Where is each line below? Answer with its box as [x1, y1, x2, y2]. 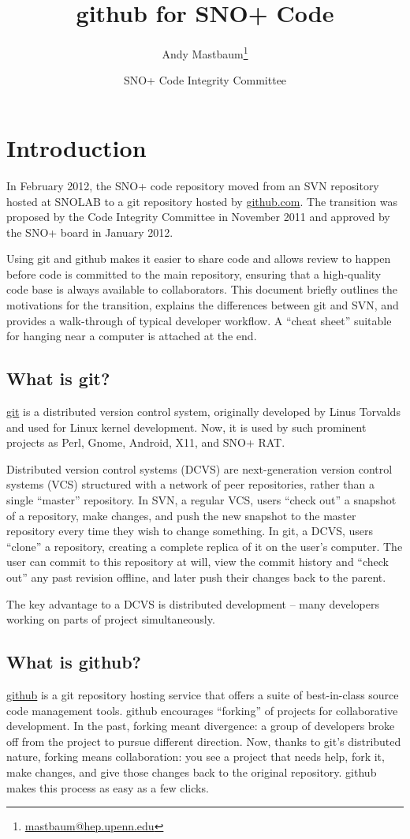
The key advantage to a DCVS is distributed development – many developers [6, 595, 379, 612]
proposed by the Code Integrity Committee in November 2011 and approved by [6, 208, 390, 225]
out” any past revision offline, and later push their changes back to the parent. [6, 568, 386, 585]
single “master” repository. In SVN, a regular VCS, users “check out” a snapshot [6, 492, 397, 508]
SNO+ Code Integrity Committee [123, 72, 287, 88]
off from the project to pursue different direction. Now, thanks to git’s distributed [6, 732, 401, 749]
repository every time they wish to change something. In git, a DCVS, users [6, 523, 374, 539]
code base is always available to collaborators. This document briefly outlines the [6, 281, 398, 298]
